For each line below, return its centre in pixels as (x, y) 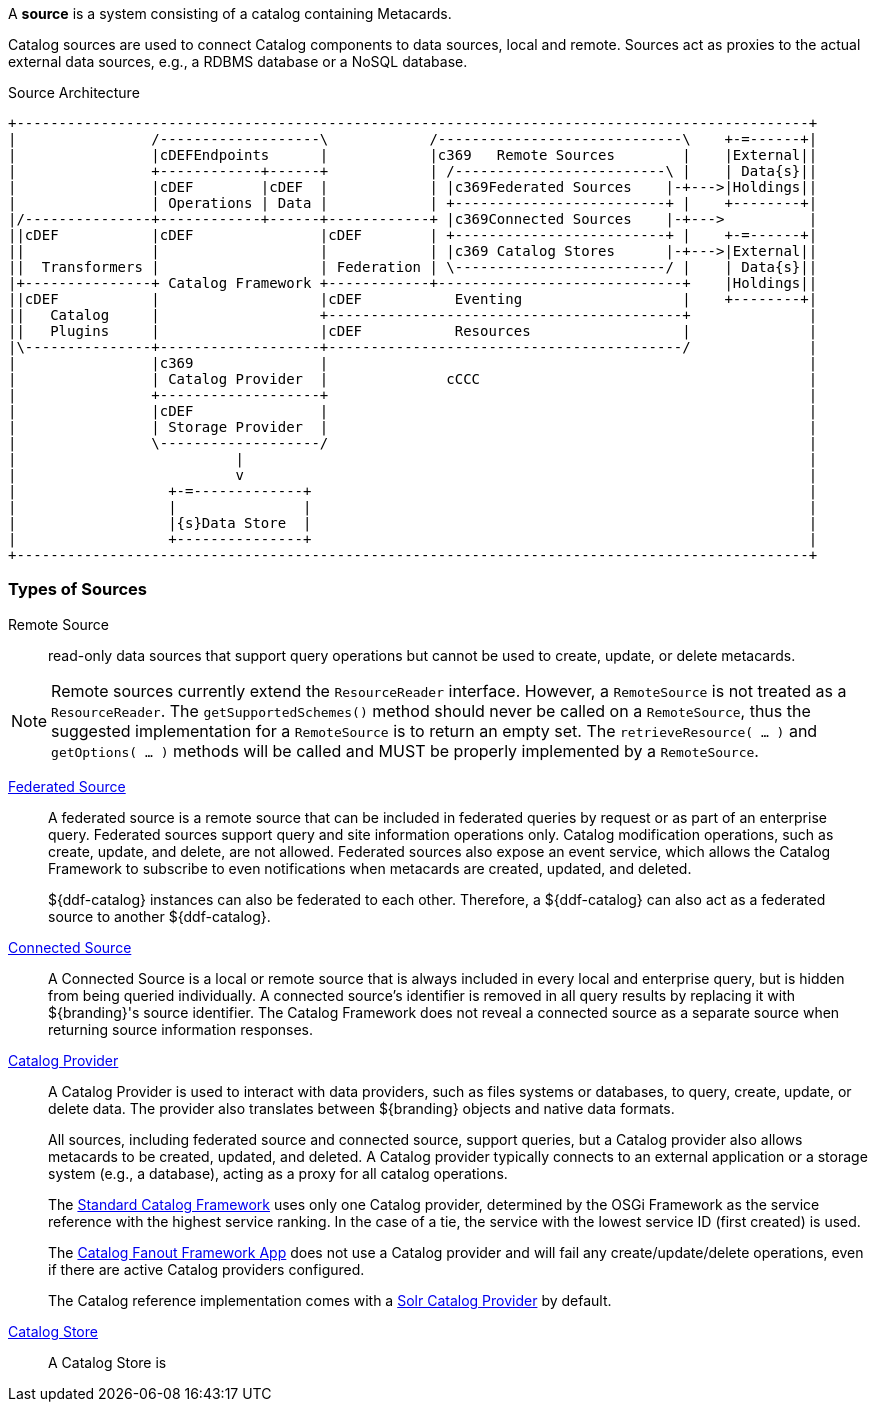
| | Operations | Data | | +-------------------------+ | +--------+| (413, 203)
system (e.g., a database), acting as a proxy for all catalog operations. (278, 1173)
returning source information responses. (181, 1029)
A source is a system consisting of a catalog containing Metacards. (230, 13)
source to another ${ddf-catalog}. (159, 916)
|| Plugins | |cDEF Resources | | (413, 331)
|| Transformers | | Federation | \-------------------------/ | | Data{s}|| (413, 267)
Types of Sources (77, 589)
